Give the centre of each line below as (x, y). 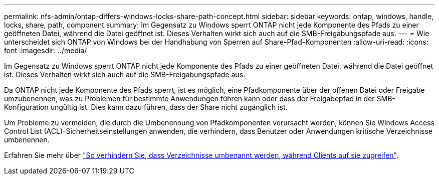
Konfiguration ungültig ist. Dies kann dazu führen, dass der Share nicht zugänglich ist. (146, 107)
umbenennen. (27, 140)
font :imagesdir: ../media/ (46, 50)
